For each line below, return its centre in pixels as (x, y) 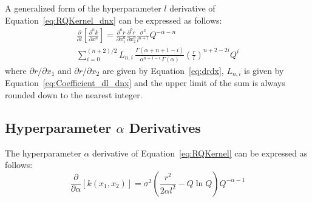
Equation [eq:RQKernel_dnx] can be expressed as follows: (114, 20)
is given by (264, 70)
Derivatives (165, 127)
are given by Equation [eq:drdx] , (163, 70)
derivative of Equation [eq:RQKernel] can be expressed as (200, 153)
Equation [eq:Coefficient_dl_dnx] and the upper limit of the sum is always (145, 83)
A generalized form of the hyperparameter (83, 8)
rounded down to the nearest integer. (74, 94)
